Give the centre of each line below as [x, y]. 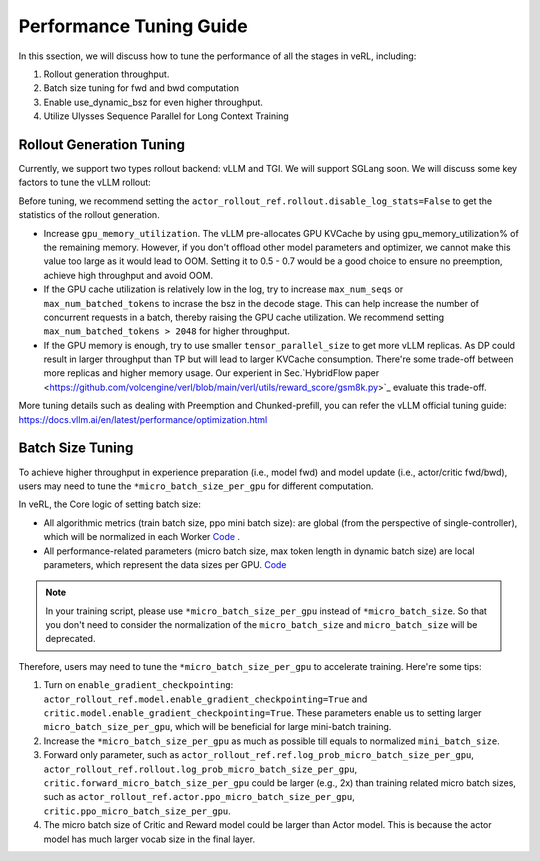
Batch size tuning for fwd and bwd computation [141, 88]
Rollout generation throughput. [106, 74]
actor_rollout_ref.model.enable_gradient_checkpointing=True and [205, 699]
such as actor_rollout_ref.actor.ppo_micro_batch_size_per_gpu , [199, 797]
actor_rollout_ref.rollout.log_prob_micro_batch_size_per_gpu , [200, 769]
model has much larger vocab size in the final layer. [149, 839]
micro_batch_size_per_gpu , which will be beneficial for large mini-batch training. [217, 727]
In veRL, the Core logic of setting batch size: [110, 504]
